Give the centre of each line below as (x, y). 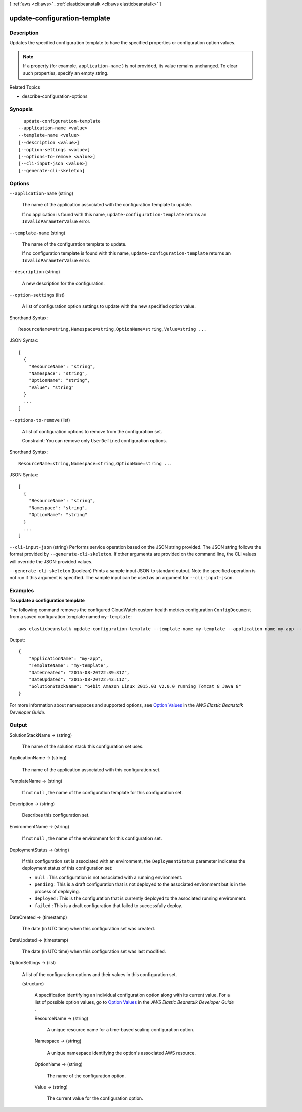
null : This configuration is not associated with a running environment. (108, 877)
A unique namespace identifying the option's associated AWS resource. (122, 1053)
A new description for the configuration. (63, 283)
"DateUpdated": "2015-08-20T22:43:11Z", (79, 680)
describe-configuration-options (55, 96)
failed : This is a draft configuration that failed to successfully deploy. (108, 906)
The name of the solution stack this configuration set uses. (83, 747)
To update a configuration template (47, 601)
